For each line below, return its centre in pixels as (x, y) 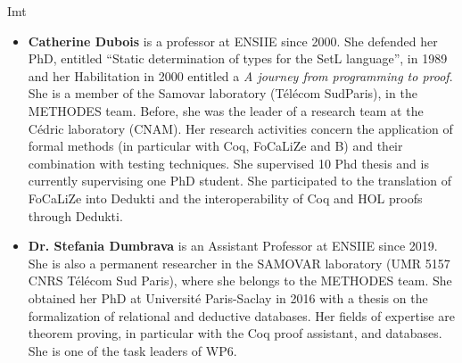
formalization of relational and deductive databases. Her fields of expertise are (241, 315)
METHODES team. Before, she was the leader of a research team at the (226, 110)
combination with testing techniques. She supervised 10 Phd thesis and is (228, 163)
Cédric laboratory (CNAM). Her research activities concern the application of (240, 128)
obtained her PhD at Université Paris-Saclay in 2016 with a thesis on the (228, 297)
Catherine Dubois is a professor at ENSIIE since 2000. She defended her (233, 41)
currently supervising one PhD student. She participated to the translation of (240, 181)
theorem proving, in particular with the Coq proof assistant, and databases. (235, 333)
